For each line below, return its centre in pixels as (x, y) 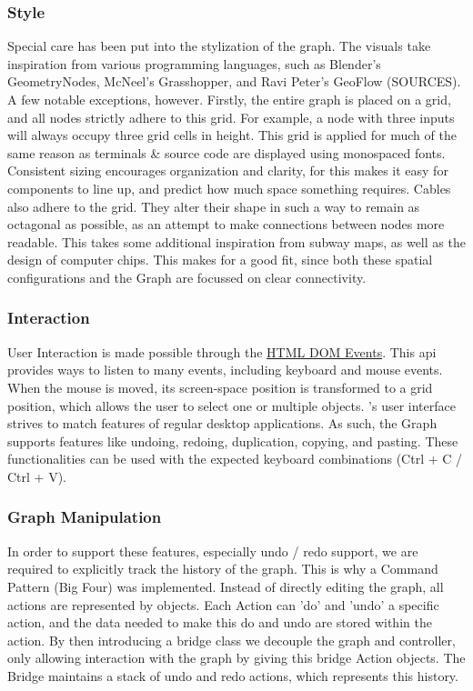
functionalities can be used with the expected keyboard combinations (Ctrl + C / (235, 459)
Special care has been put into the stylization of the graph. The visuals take (219, 46)
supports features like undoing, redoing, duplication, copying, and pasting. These (233, 441)
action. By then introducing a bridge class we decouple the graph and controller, (231, 640)
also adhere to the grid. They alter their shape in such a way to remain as (214, 206)
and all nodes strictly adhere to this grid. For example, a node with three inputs (231, 117)
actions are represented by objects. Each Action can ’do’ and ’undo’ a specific (223, 604)
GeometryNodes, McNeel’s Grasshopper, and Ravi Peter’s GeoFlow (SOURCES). (234, 81)
